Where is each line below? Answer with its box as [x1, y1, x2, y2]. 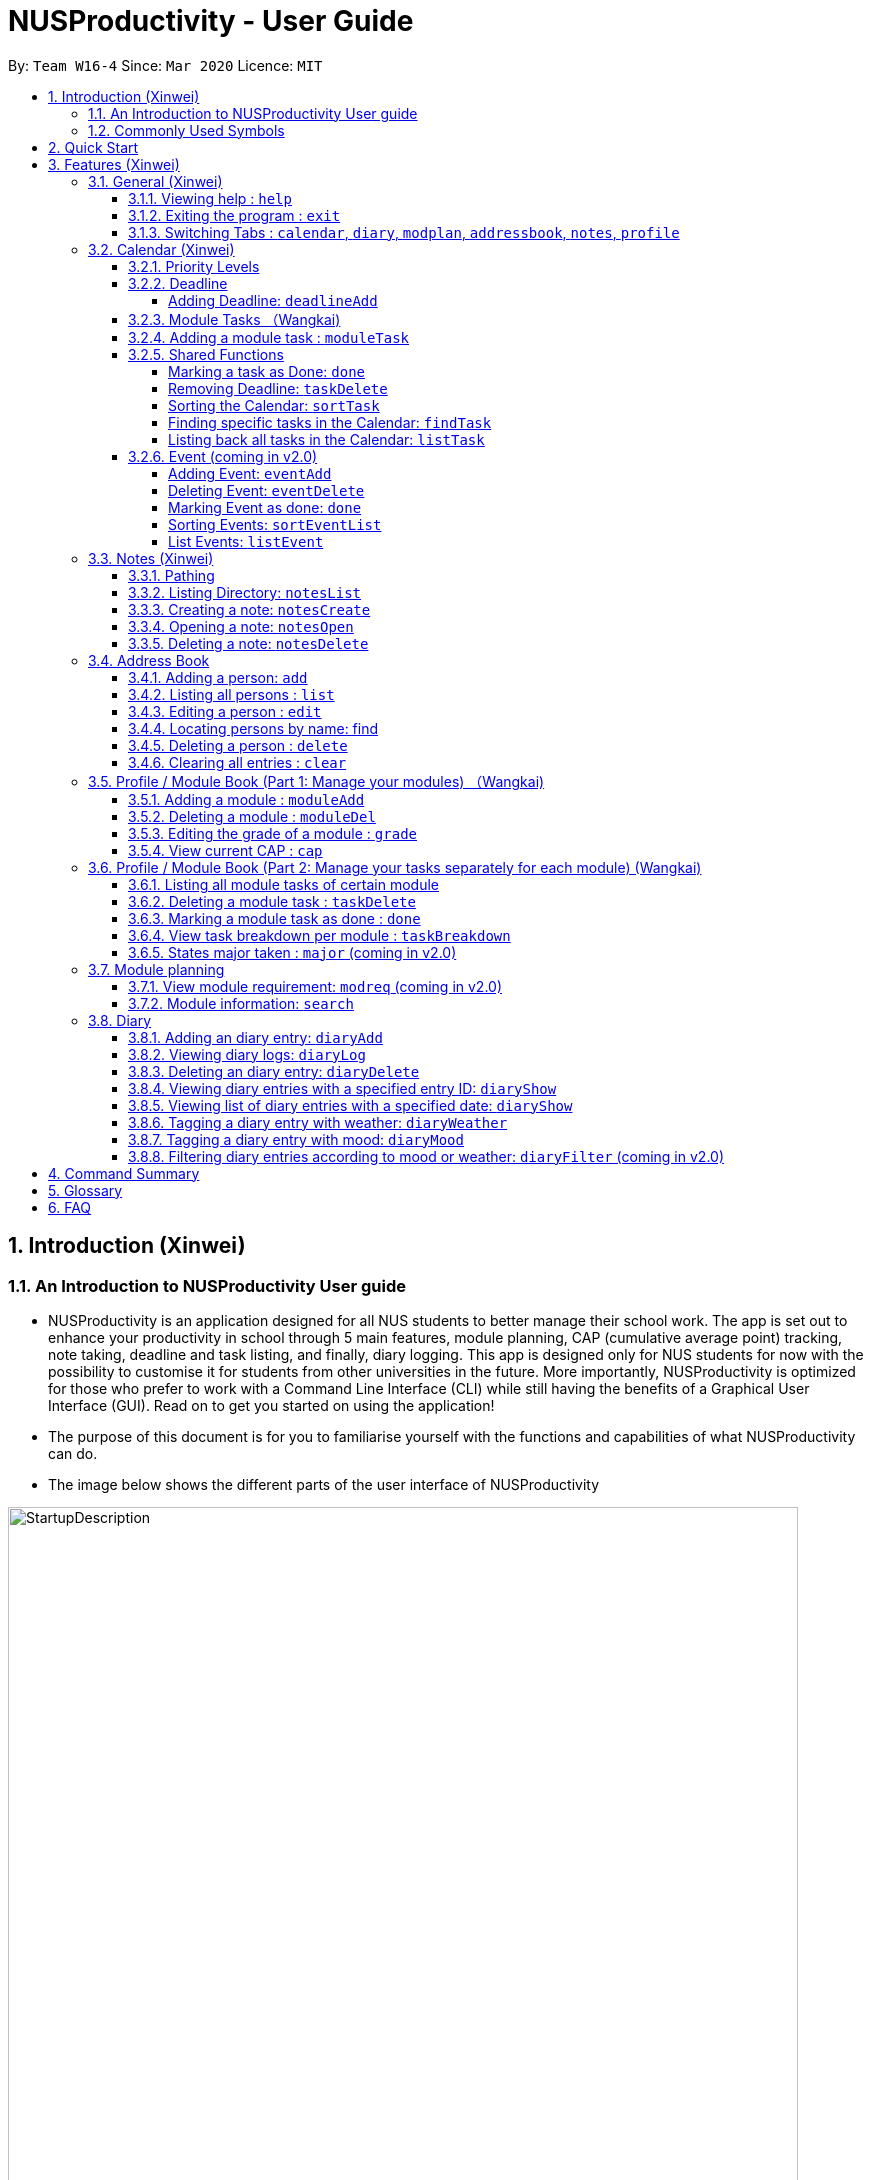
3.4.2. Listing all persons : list [128, 685, 335, 703]
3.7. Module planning [88, 960, 225, 978]
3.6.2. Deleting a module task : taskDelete [128, 892, 416, 910]
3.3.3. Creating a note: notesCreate [128, 600, 371, 618]
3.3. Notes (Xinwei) [88, 549, 214, 567]
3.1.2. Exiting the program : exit [128, 206, 341, 224]
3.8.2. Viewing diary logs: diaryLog [128, 1045, 366, 1063]
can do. [48, 1444, 98, 1462]
